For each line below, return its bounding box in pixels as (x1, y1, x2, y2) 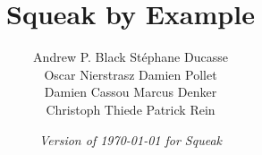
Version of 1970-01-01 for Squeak (39, 130, 222, 149)
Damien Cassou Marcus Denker (44, 82, 217, 101)
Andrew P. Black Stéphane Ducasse (33, 47, 228, 66)
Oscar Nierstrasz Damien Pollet (44, 65, 217, 83)
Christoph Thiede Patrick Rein (46, 99, 216, 118)
